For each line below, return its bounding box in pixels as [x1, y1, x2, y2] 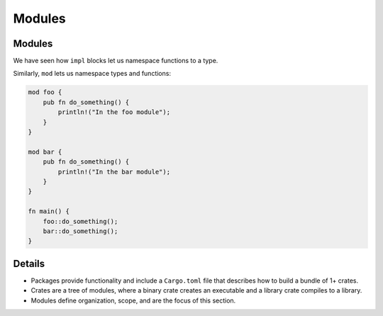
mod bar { [28, 147, 62, 156]
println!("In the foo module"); [57, 108, 170, 116]
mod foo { [28, 89, 62, 96]
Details [13, 257, 45, 269]
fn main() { [28, 208, 70, 215]
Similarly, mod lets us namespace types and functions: [13, 69, 172, 78]
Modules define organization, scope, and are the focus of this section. [30, 296, 236, 305]
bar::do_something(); [43, 227, 118, 235]
